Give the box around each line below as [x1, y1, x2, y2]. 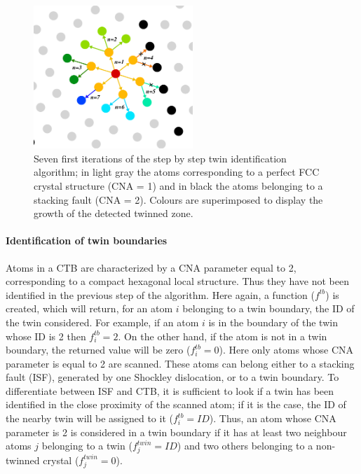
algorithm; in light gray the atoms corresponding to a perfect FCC [34, 165, 320, 179]
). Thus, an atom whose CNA [209, 411, 336, 426]
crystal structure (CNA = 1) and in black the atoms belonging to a [34, 178, 323, 193]
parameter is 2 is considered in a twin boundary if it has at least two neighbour [6, 424, 347, 439]
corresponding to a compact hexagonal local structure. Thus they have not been [6, 274, 349, 288]
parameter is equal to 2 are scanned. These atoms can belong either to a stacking [6, 356, 355, 370]
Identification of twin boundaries [6, 233, 168, 248]
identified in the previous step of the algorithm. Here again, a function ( [6, 287, 315, 302]
